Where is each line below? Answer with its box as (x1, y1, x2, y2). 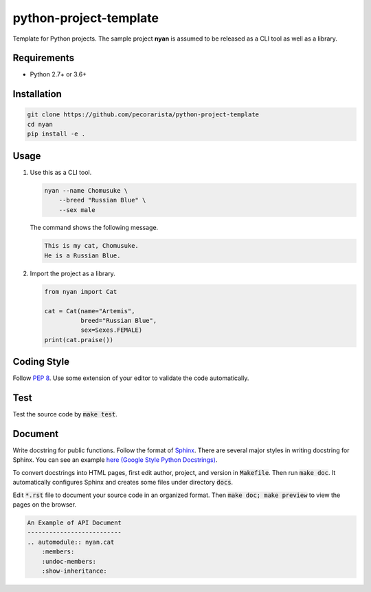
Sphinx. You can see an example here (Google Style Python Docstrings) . (12, 456, 218, 464)
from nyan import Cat (44, 288, 117, 295)
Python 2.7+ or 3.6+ (30, 70, 87, 78)
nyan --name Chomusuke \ (44, 187, 128, 194)
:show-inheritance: (41, 567, 108, 575)
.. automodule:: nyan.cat (27, 538, 115, 546)
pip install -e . (27, 130, 86, 138)
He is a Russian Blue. (44, 251, 121, 260)
